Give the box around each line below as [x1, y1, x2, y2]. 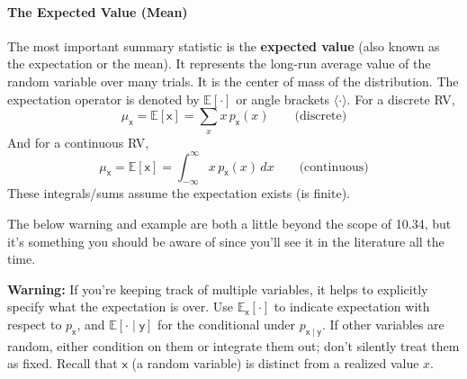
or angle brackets [236, 89, 330, 108]
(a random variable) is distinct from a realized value [131, 354, 419, 373]
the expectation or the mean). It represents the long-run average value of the [7, 54, 431, 73]
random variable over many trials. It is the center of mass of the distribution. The [7, 71, 459, 90]
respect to [7, 315, 62, 334]
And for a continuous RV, [7, 132, 149, 151]
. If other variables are [321, 315, 445, 334]
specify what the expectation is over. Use [7, 297, 234, 316]
